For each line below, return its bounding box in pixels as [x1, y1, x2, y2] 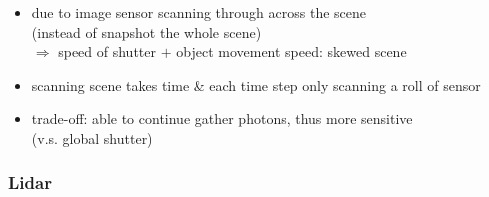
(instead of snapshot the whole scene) [31, 21, 262, 42]
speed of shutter [58, 41, 156, 62]
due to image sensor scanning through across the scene [31, 2, 367, 22]
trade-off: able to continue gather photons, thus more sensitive [31, 108, 413, 129]
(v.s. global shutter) [31, 127, 153, 148]
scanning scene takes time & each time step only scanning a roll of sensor [31, 74, 481, 95]
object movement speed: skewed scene [176, 41, 407, 62]
